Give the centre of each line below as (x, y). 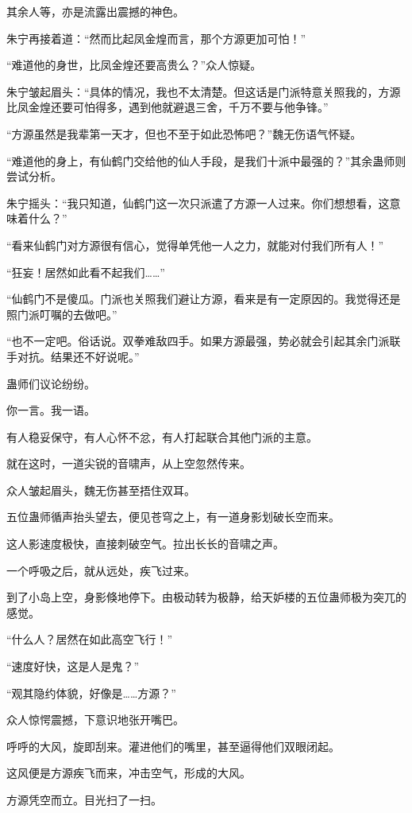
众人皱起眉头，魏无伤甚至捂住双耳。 (101, 490)
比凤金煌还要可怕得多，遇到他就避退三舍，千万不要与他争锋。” (167, 107)
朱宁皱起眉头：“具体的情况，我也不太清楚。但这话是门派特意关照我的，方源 (204, 91)
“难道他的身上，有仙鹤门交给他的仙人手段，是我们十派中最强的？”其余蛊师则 (206, 160)
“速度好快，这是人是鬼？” (73, 666)
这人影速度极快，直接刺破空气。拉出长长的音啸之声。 (145, 544)
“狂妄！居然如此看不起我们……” (86, 272)
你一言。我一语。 (51, 410)
